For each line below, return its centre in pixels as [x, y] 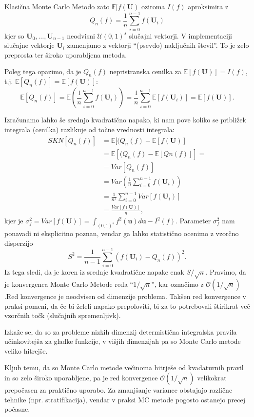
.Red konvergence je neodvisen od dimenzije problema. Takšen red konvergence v [125, 296]
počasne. [17, 409]
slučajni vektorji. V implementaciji [180, 35]
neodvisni [81, 35]
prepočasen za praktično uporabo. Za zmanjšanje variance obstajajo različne [118, 390]
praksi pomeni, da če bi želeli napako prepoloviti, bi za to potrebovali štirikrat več [127, 306]
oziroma [153, 6]
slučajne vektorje [29, 45]
